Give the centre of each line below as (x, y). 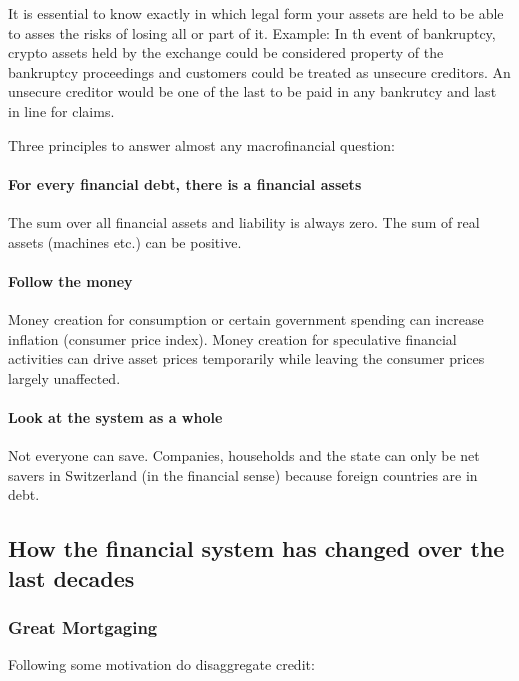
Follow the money (70, 280)
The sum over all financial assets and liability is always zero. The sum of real (244, 221)
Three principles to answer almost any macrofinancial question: (202, 144)
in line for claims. (61, 110)
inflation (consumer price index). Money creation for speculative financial (232, 338)
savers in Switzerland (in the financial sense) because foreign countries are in (243, 474)
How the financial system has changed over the (256, 548)
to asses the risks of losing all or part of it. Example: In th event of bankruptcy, (252, 32)
